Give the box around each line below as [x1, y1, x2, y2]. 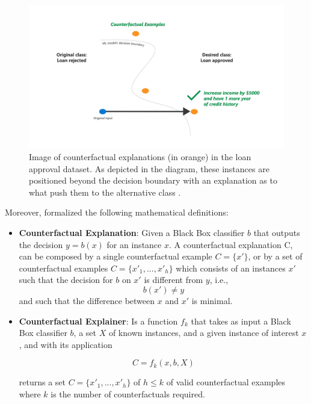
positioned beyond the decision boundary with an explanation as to [29, 174, 277, 187]
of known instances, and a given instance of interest [108, 326, 299, 339]
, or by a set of [248, 250, 303, 263]
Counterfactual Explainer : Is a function [19, 314, 178, 327]
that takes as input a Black [191, 314, 291, 327]
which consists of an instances [176, 261, 286, 274]
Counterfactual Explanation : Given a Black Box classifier [19, 226, 245, 239]
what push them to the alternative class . [29, 185, 181, 198]
